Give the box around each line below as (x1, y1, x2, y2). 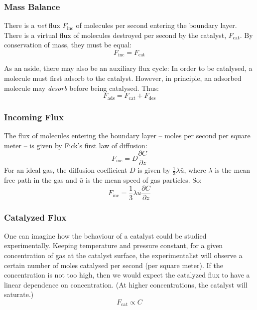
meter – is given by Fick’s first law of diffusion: (4, 140, 147, 150)
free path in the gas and (4, 174, 77, 185)
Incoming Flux (4, 110, 64, 123)
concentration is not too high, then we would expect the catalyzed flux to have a (4, 270, 250, 280)
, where (184, 165, 206, 175)
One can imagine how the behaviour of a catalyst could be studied (4, 230, 207, 241)
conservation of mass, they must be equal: (4, 39, 132, 50)
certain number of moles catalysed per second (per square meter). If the (4, 260, 223, 270)
